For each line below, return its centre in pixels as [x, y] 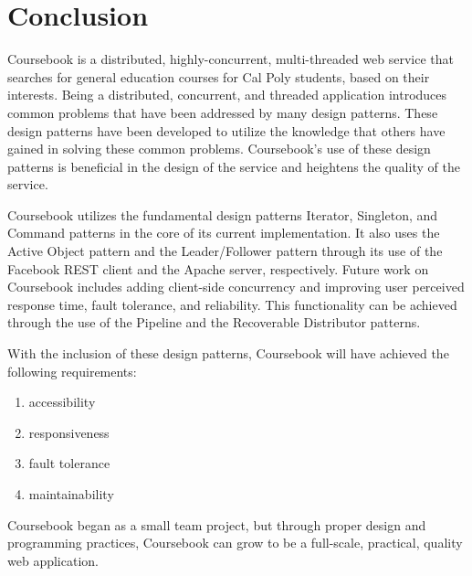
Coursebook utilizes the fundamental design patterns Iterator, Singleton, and [223, 214]
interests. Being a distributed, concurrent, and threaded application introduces [227, 95]
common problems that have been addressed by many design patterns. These [223, 112]
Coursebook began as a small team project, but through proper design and [217, 524]
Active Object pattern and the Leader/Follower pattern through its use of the [225, 251]
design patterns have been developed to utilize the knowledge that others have [226, 130]
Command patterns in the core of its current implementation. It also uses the [224, 233]
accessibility [62, 402]
